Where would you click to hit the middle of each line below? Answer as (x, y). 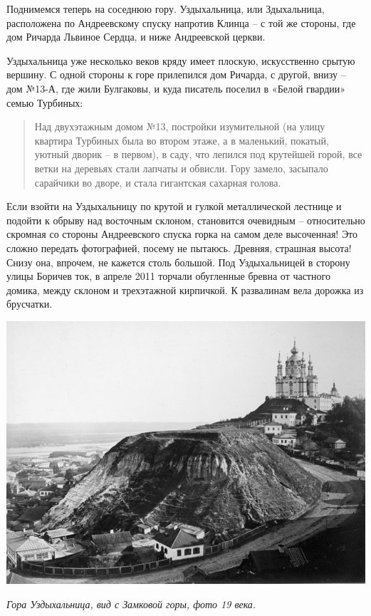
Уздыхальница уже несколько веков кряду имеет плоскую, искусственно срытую (181, 60)
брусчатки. (30, 304)
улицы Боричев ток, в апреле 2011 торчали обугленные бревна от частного (168, 276)
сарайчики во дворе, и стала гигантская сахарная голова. (158, 182)
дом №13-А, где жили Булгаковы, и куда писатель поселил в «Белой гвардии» (176, 88)
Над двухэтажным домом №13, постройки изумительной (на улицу (180, 126)
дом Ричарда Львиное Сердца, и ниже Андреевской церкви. (136, 37)
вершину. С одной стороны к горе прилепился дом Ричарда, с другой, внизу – (176, 74)
